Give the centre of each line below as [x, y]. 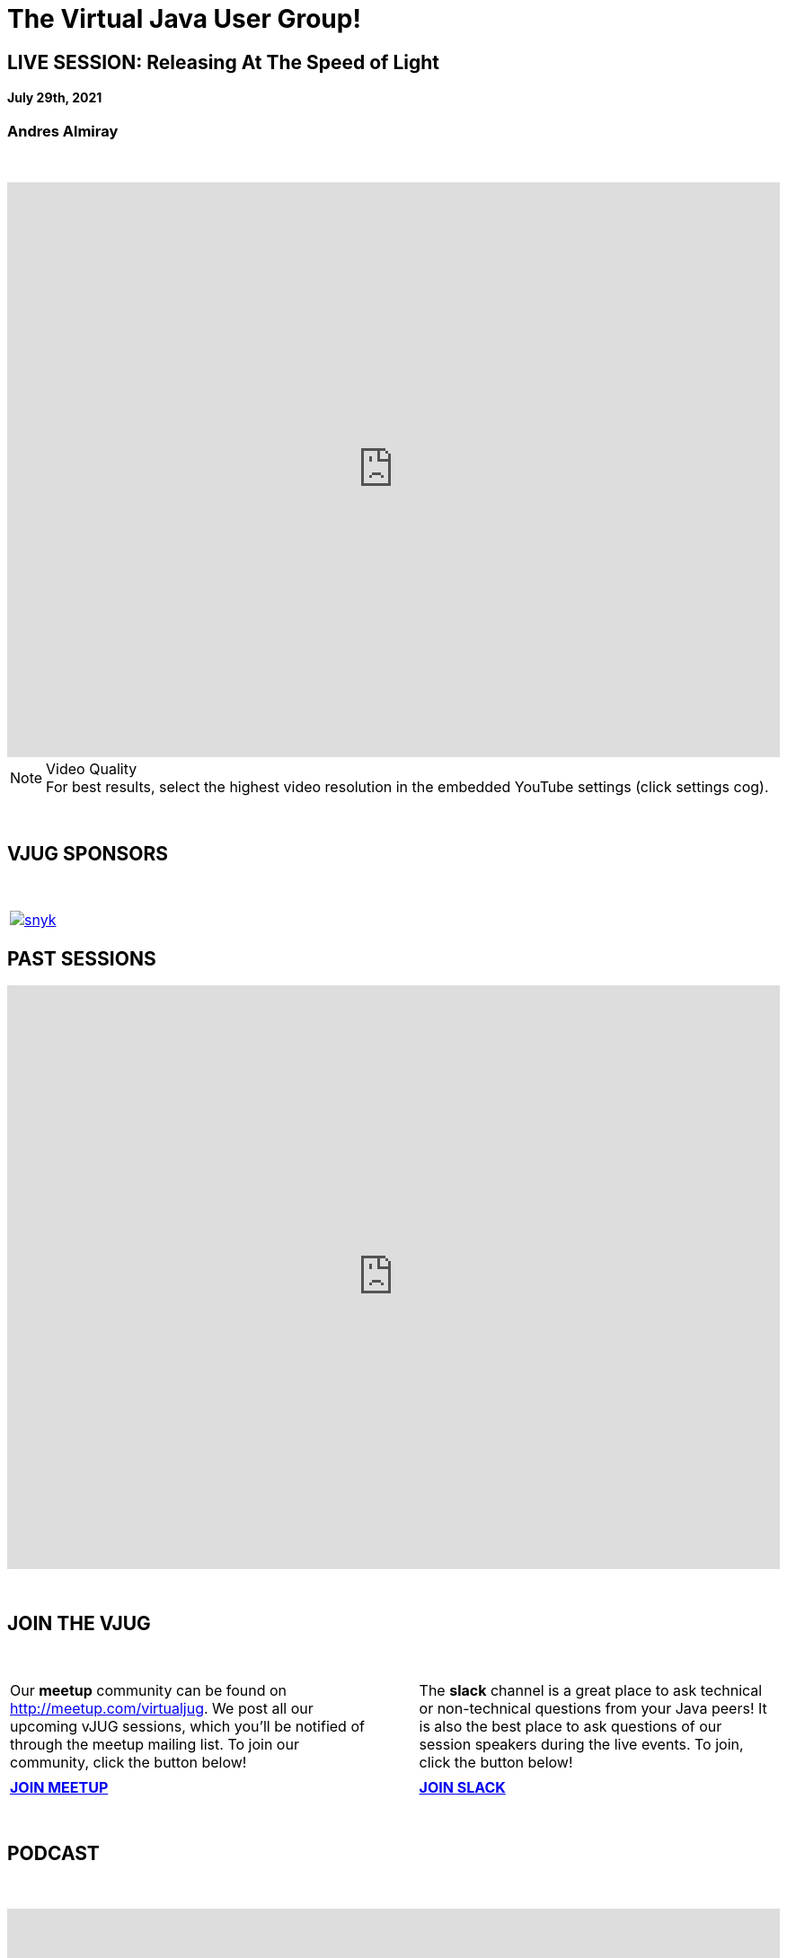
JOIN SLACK [462, 1787]
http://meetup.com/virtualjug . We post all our [162, 1708]
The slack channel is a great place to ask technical [591, 1690]
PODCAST [53, 1854]
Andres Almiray [63, 131]
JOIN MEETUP [59, 1787]
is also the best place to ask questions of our [570, 1726]
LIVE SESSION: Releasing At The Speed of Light [224, 62]
